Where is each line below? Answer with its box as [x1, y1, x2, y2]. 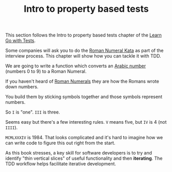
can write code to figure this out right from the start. [5, 140, 116, 146]
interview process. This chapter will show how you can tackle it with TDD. [5, 53, 161, 59]
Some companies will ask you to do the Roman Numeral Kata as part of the [5, 47, 164, 54]
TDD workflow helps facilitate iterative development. [5, 161, 117, 167]
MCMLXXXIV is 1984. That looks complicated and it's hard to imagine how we [5, 135, 163, 141]
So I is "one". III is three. [5, 109, 60, 116]
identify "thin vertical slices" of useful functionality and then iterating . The [5, 155, 163, 162]
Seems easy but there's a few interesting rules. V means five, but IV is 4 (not [5, 119, 167, 125]
